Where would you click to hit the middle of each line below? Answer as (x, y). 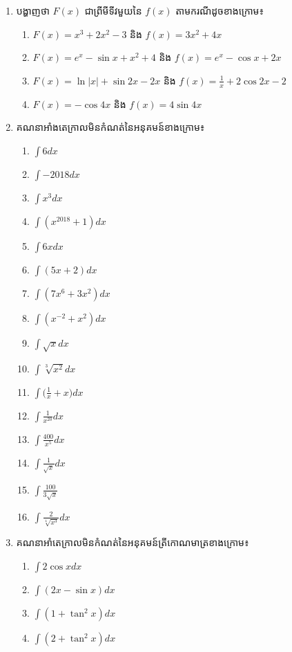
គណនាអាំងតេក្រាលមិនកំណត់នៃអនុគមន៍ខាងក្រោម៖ (110, 127)
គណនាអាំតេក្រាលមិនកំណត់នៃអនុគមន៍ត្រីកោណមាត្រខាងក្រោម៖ (133, 542)
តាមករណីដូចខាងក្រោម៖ (220, 10)
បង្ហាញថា (33, 10)
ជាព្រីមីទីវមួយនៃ (113, 10)
